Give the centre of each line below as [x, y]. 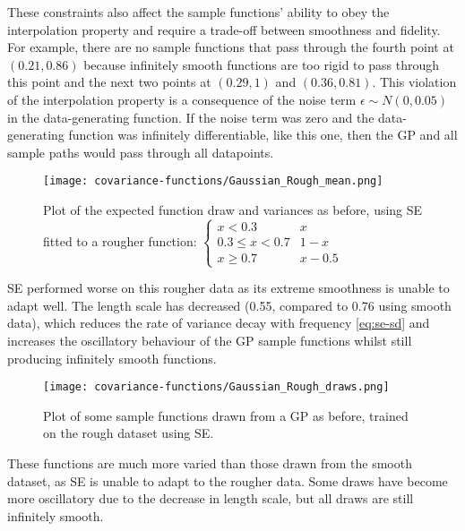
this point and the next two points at [109, 82]
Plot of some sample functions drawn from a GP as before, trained [226, 415]
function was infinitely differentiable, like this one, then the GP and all [263, 135]
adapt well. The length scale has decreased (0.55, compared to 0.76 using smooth [229, 305]
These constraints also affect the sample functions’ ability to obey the [198, 12]
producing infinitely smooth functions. [112, 358]
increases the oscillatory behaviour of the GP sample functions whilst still [210, 340]
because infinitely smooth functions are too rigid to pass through [261, 64]
